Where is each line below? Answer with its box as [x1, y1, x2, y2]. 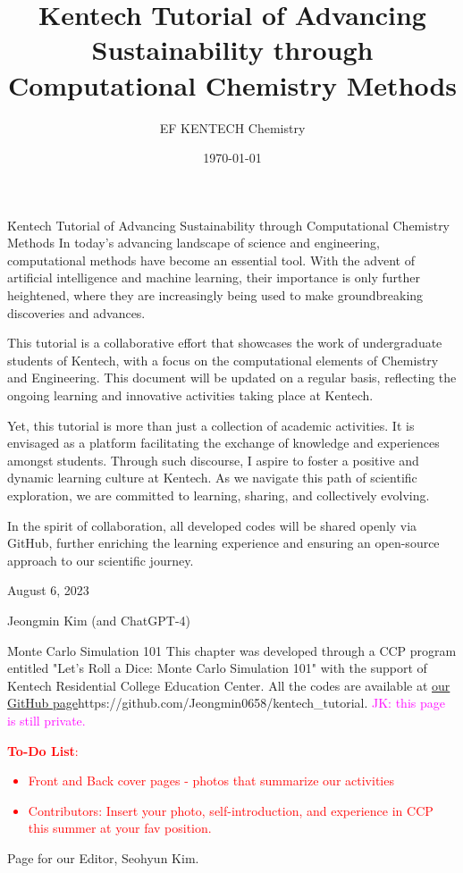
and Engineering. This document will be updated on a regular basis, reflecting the [7, 368, 457, 387]
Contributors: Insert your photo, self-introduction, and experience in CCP [28, 801, 434, 819]
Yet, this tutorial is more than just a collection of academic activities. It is [7, 416, 415, 434]
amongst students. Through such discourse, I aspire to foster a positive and [7, 450, 419, 469]
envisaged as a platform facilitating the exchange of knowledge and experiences [7, 433, 440, 452]
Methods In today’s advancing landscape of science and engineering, [7, 233, 380, 252]
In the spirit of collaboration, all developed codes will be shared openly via [7, 516, 417, 534]
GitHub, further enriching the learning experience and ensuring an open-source [7, 533, 440, 552]
